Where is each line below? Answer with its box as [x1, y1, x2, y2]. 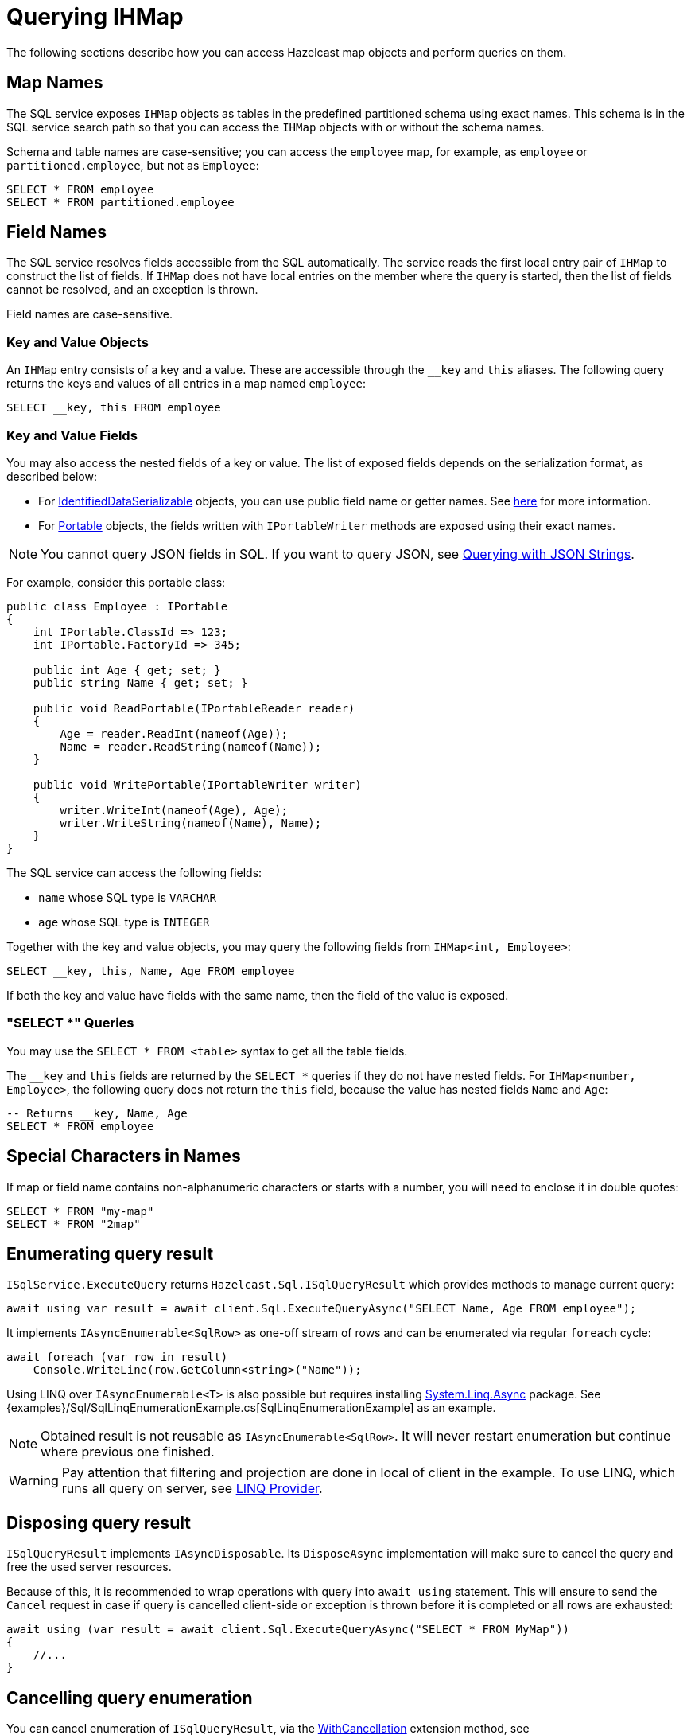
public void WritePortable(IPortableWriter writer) [33, 778, 362, 791]
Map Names [6, 72, 103, 93]
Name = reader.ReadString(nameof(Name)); [60, 739, 322, 753]
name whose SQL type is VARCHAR [38, 890, 216, 904]
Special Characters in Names [6, 1146, 241, 1167]
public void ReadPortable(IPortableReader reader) [33, 701, 355, 715]
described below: [6, 469, 97, 483]
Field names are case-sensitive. [6, 307, 173, 322]
